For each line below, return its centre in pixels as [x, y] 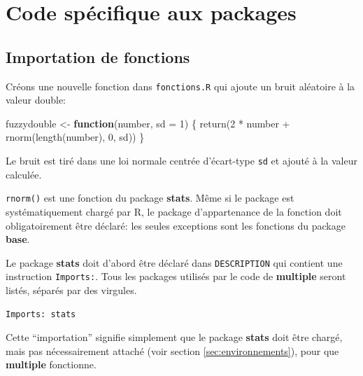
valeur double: [36, 100]
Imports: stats [41, 314]
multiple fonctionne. [51, 364]
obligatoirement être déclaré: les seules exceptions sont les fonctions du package [176, 225]
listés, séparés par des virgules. [71, 290]
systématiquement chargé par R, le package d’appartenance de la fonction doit [174, 211]
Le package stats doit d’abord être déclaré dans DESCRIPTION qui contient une [174, 262]
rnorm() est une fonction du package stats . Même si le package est [150, 198]
